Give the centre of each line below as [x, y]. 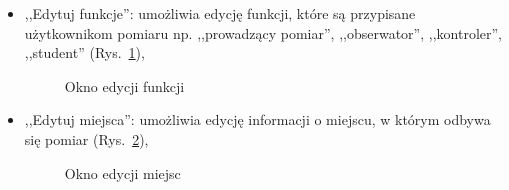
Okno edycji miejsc [122, 172]
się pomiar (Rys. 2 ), [86, 138]
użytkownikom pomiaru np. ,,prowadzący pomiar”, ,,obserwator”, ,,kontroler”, [263, 32]
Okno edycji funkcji [124, 85]
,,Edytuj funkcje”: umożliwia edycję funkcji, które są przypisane [220, 13]
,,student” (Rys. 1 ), [84, 52]
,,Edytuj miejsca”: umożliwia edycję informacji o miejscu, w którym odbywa [257, 119]
